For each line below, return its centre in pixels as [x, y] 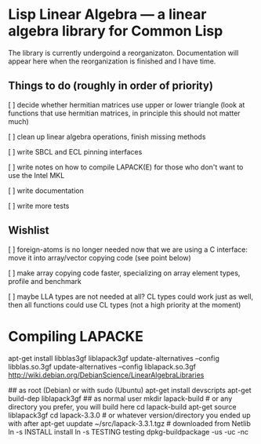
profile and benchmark [45, 281]
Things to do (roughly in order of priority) [111, 86]
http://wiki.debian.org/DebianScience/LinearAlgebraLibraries [106, 375]
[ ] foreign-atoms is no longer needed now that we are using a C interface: [128, 249]
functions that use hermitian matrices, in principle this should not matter [124, 113]
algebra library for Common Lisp [116, 31]
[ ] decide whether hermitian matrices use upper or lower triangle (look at [127, 104]
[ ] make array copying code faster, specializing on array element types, [124, 273]
